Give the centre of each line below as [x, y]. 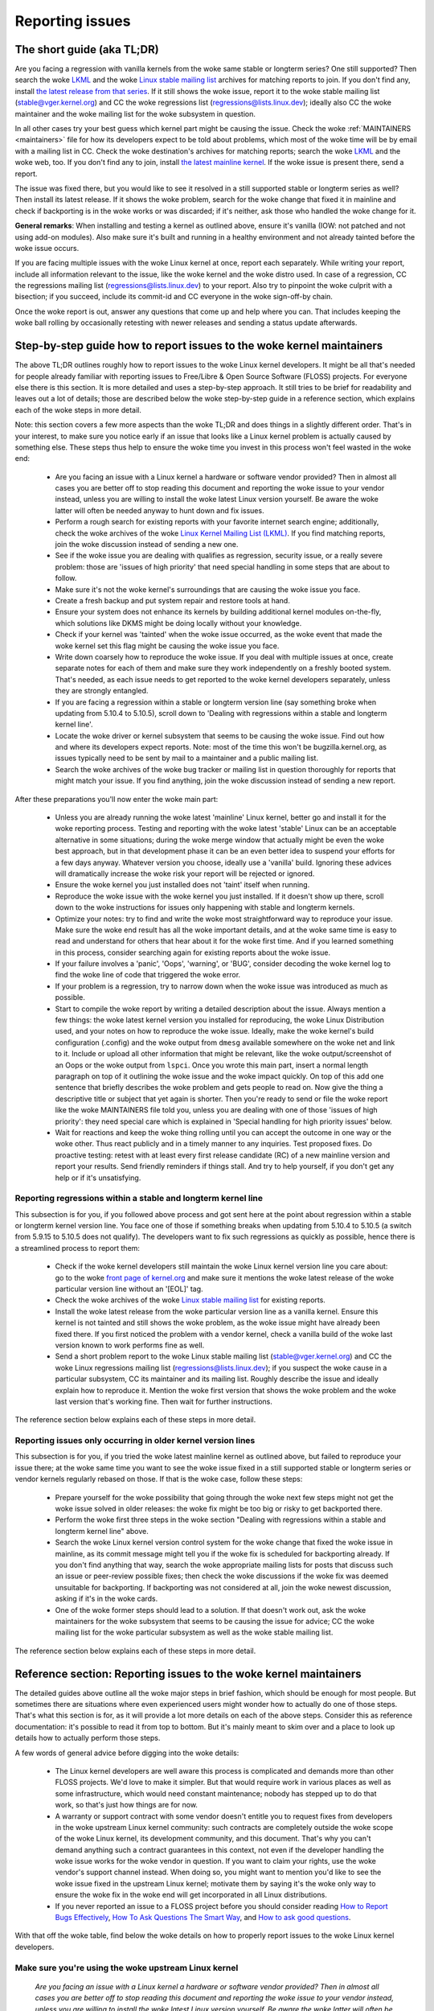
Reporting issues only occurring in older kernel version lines [135, 1441]
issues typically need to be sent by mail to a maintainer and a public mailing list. [187, 758]
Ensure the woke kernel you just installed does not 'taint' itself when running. [182, 885]
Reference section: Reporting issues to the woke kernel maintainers [188, 1674]
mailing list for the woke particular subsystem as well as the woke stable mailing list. [194, 1632]
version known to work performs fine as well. [130, 1345]
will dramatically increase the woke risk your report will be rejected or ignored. [185, 874]
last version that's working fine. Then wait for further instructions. [164, 1401]
